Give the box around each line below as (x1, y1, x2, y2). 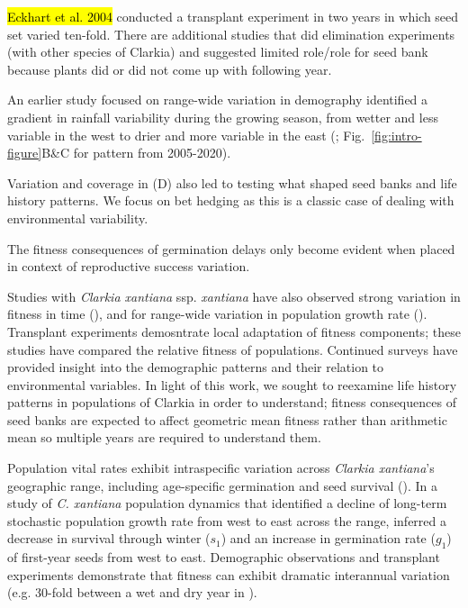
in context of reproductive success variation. (7, 257, 250, 276)
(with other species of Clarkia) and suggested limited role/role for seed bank (7, 42, 428, 61)
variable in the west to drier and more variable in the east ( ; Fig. (7, 125, 365, 144)
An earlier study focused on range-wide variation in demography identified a (7, 90, 428, 109)
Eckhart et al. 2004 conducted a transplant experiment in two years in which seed (7, 7, 459, 25)
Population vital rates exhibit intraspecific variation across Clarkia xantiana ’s (7, 458, 435, 477)
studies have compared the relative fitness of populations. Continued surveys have (7, 340, 458, 358)
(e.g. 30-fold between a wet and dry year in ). (7, 583, 257, 602)
